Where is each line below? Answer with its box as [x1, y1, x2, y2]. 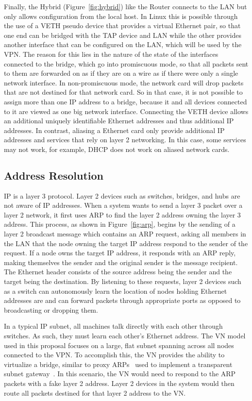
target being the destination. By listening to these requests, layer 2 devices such [4, 276, 241, 286]
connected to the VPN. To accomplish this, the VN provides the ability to [4, 350, 225, 360]
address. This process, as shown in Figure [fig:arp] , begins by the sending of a [4, 219, 235, 229]
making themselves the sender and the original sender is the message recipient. [4, 257, 238, 267]
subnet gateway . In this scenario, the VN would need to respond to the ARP [4, 368, 236, 379]
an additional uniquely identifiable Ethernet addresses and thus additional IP [4, 116, 234, 126]
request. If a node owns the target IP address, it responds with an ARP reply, [4, 248, 236, 258]
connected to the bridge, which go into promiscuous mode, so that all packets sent [4, 58, 249, 68]
